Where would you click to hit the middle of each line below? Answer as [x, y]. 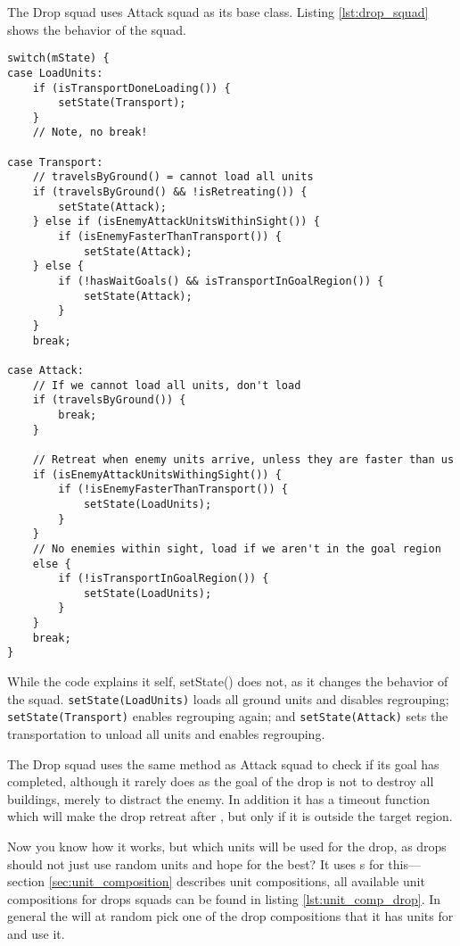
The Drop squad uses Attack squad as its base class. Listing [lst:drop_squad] [218, 12]
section [26, 881]
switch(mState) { [58, 58]
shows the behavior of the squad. [97, 29]
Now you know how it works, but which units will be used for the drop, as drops [227, 846]
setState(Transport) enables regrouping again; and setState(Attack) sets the [228, 716]
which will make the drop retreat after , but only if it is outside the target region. [230, 816]
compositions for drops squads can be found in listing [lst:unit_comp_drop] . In [224, 898]
